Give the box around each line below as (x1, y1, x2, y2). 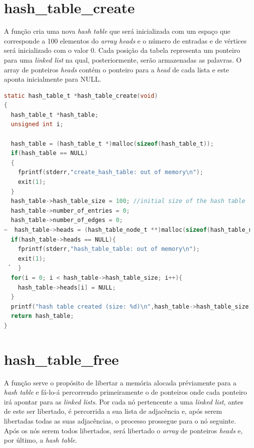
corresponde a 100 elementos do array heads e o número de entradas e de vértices (4, 35, 247, 45)
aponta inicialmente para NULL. (4, 74, 102, 84)
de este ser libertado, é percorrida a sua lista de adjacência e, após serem (4, 406, 222, 416)
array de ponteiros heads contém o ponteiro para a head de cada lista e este (4, 64, 229, 74)
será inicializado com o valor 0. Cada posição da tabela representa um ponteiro (4, 45, 240, 55)
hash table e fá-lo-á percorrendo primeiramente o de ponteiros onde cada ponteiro (4, 387, 247, 397)
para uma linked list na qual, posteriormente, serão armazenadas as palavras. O (4, 54, 242, 65)
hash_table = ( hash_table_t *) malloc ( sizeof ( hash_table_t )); (11, 140, 214, 147)
